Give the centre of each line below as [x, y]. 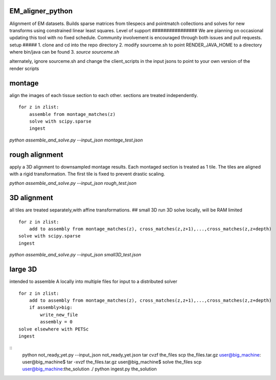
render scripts [24, 68]
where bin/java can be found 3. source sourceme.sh [64, 52]
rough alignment [36, 155]
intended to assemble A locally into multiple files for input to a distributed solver [93, 281]
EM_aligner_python [41, 11]
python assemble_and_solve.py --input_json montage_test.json [76, 140]
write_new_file [59, 315]
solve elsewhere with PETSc [54, 329]
